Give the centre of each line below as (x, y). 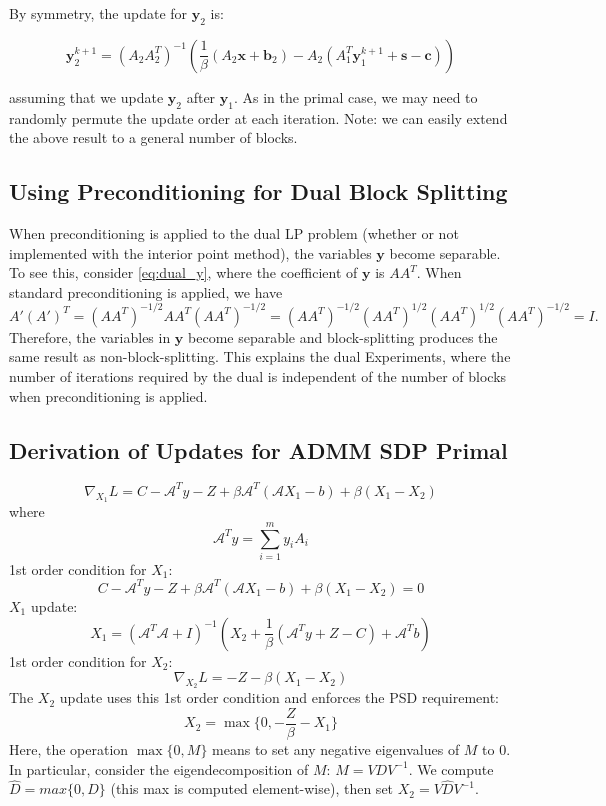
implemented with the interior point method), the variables (190, 252)
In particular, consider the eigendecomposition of (159, 768)
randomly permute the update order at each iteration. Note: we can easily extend (258, 117)
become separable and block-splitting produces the (343, 336)
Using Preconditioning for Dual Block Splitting (258, 191)
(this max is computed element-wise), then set (252, 788)
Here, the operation (69, 749)
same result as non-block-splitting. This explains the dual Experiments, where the (260, 356)
